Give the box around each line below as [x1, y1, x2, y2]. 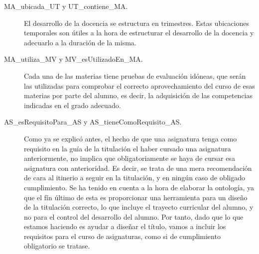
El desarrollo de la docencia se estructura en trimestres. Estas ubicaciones [24, 17, 249, 28]
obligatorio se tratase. [24, 241, 90, 251]
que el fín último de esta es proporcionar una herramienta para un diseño [24, 192, 248, 202]
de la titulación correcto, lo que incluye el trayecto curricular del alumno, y [24, 202, 254, 212]
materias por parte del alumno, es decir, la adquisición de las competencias [24, 90, 253, 101]
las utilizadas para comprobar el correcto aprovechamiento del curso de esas [24, 80, 255, 91]
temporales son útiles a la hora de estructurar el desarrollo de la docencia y [24, 27, 254, 38]
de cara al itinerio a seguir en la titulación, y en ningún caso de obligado [24, 172, 246, 183]
